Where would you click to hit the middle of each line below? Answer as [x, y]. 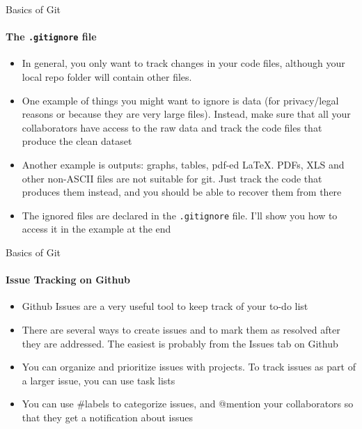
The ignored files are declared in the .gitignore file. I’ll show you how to [180, 215]
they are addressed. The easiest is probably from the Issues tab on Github [180, 343]
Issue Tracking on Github [68, 280]
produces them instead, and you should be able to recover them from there [182, 192]
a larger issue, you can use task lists [99, 380]
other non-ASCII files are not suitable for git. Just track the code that [172, 178]
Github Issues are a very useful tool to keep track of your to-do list [165, 306]
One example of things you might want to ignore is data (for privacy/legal [180, 100]
